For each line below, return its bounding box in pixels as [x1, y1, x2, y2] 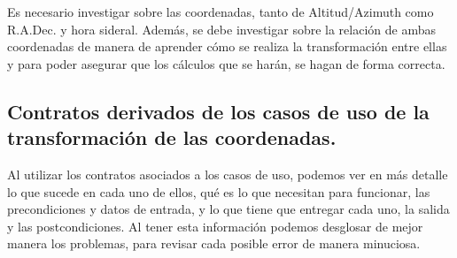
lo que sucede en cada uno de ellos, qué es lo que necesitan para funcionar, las [7, 182, 430, 201]
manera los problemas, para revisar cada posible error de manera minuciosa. [7, 234, 421, 253]
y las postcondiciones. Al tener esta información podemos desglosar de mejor [7, 216, 423, 235]
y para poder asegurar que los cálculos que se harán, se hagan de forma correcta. [7, 54, 445, 72]
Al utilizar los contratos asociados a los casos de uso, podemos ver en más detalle [7, 164, 448, 183]
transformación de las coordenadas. [7, 124, 337, 151]
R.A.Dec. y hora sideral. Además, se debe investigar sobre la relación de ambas [7, 19, 436, 38]
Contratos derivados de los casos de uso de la [7, 97, 430, 125]
